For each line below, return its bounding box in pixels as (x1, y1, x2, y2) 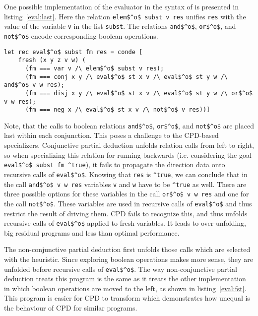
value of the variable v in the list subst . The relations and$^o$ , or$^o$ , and (4, 21, 236, 31)
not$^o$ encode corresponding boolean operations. (4, 30, 158, 41)
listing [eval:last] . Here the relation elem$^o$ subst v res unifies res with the (4, 11, 246, 21)
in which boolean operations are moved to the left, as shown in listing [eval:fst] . (4, 283, 247, 293)
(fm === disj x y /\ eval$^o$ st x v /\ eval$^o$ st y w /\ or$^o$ (25, 89, 253, 97)
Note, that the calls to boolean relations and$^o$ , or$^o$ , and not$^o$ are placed (4, 120, 254, 130)
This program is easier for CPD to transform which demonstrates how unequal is (4, 293, 250, 303)
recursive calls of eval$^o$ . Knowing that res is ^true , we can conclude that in (4, 169, 248, 179)
